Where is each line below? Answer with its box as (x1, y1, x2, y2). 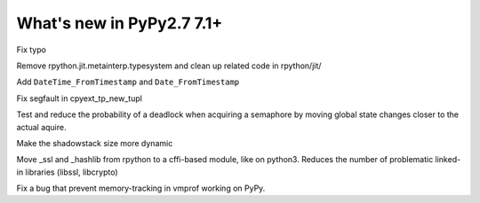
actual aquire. (16, 121, 67, 132)
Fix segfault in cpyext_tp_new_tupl (16, 93, 142, 104)
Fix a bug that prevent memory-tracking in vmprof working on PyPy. (16, 183, 266, 194)
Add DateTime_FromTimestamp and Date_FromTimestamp (16, 76, 240, 88)
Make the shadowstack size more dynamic (16, 137, 173, 148)
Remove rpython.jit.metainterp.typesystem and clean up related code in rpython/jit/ (16, 60, 322, 71)
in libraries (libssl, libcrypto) (16, 167, 119, 177)
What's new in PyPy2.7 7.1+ (16, 13, 223, 33)
